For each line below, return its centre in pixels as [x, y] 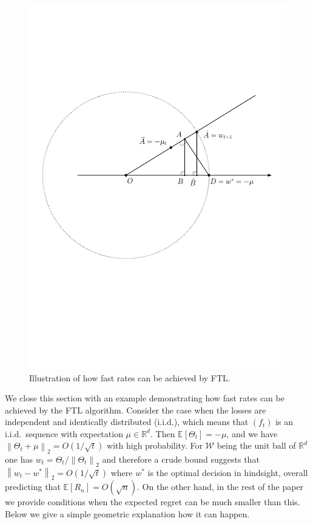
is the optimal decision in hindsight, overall [228, 472]
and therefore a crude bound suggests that [181, 459]
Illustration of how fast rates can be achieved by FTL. [130, 377]
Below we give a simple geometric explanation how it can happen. [127, 513]
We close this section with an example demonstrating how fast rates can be [145, 398]
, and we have [252, 433]
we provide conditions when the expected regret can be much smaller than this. [153, 502]
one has [19, 459]
